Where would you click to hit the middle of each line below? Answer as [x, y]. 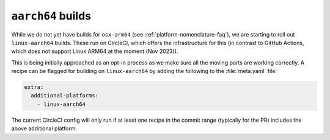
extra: [34, 87]
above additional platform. [44, 128]
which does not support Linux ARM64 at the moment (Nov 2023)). [95, 51]
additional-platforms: [65, 96]
